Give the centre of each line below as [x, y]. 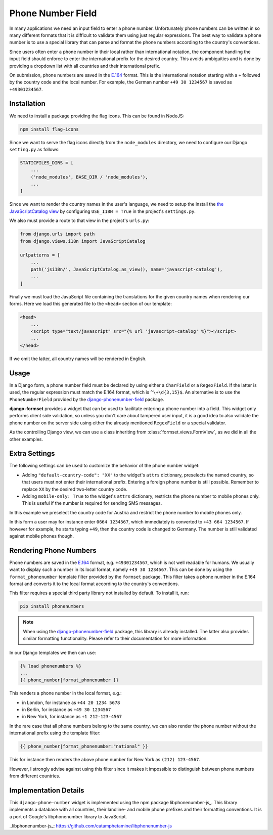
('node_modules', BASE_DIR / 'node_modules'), [89, 177]
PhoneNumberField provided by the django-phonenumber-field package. [87, 399]
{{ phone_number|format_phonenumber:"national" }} [84, 746]
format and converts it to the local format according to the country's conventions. [94, 584]
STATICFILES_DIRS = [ [47, 163]
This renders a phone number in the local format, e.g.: [65, 693]
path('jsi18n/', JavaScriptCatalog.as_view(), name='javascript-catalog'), [127, 270]
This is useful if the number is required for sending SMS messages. [92, 503]
